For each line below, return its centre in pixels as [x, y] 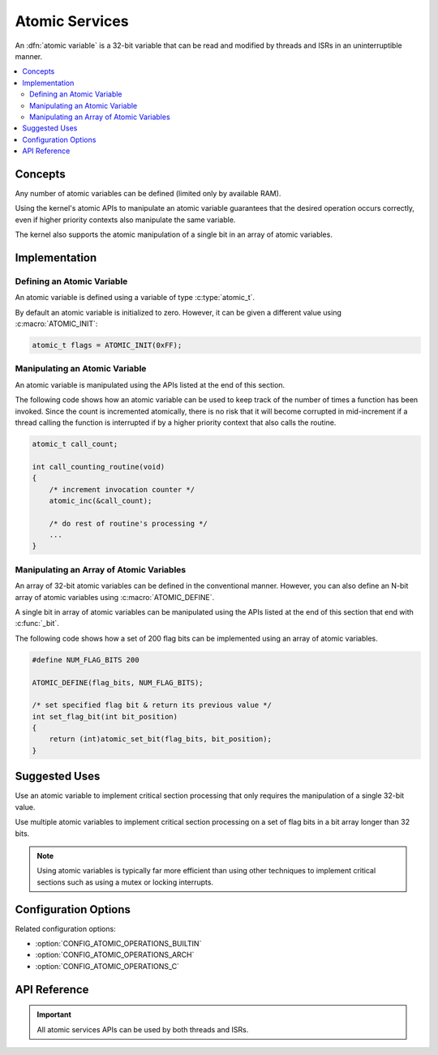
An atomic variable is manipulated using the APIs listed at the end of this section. [150, 384]
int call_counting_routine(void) [99, 467]
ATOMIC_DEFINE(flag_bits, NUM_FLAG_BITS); [118, 682]
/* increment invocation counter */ [122, 489]
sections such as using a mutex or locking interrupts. [125, 882]
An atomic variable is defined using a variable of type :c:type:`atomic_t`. [135, 298]
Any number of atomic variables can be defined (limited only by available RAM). [148, 193]
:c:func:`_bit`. [37, 624]
